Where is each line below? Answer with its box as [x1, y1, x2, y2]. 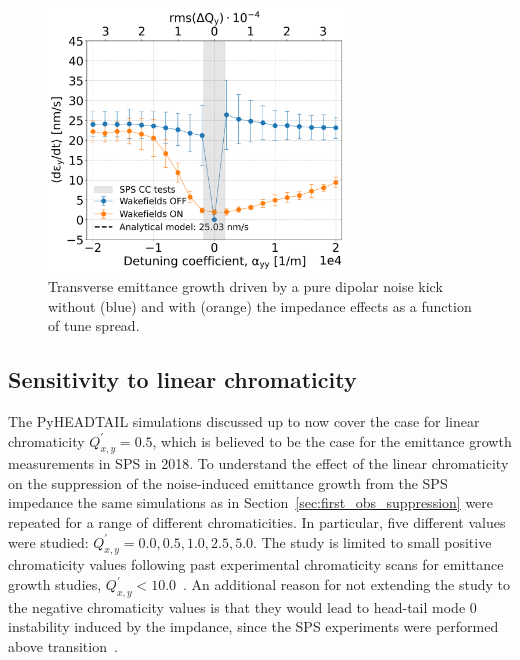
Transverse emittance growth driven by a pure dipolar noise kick [48, 275, 443, 296]
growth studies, [8, 574, 102, 595]
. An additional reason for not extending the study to [183, 574, 510, 595]
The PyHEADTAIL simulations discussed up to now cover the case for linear [8, 410, 480, 431]
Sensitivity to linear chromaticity [8, 364, 357, 395]
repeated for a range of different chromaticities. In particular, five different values [8, 512, 506, 533]
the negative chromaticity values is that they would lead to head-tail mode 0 [8, 596, 477, 617]
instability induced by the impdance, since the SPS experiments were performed [8, 616, 499, 637]
